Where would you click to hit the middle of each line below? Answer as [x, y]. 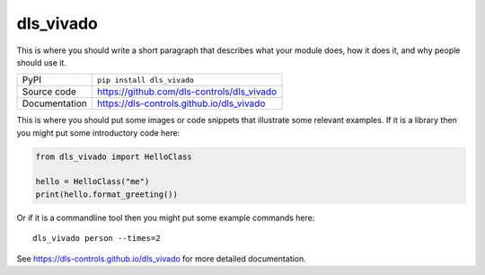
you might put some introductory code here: [98, 133]
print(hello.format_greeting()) [107, 194]
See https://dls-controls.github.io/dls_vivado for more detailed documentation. [162, 258]
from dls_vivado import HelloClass [114, 156]
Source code [49, 92]
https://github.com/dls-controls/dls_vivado [187, 92]
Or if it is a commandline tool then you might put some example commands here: [166, 217]
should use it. [42, 62]
